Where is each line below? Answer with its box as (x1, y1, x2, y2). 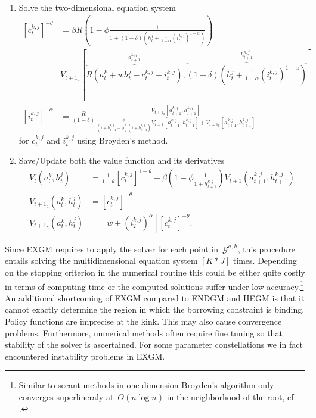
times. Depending (233, 254, 297, 267)
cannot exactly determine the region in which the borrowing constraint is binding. (5, 303, 305, 316)
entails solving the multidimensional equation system (5, 254, 198, 267)
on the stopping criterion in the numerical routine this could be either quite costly (5, 266, 305, 279)
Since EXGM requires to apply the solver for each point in (5, 242, 219, 255)
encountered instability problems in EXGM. (5, 350, 165, 362)
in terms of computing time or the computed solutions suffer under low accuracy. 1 (5, 278, 304, 292)
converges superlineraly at (18, 391, 114, 403)
